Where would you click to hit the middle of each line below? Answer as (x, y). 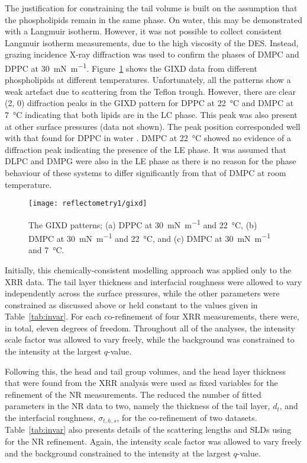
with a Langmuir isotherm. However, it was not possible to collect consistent (143, 31)
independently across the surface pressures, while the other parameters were (142, 293)
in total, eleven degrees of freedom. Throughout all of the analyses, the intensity (150, 328)
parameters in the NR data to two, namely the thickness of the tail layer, (138, 406)
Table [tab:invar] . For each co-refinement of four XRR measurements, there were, (152, 316)
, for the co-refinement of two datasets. (187, 418)
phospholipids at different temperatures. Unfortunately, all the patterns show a (148, 80)
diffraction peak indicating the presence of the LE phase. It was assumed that (146, 149)
